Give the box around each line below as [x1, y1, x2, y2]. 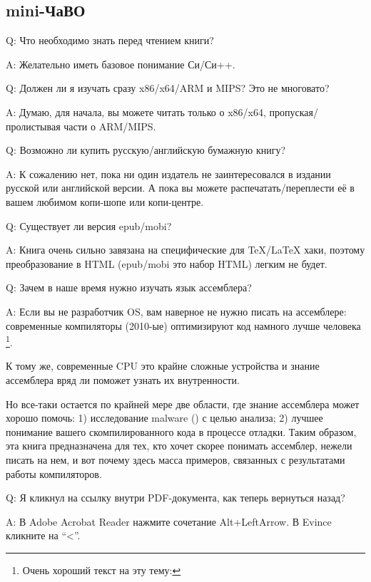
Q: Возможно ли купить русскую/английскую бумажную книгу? [6, 142, 286, 157]
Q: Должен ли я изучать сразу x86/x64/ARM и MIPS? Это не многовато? [6, 80, 330, 95]
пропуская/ [269, 104, 318, 119]
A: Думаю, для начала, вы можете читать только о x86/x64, [6, 104, 266, 119]
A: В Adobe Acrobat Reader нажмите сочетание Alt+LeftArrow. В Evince [6, 514, 332, 529]
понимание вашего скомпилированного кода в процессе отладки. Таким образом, [6, 424, 357, 439]
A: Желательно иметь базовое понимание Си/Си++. [6, 56, 235, 71]
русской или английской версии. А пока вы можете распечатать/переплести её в [6, 180, 355, 195]
